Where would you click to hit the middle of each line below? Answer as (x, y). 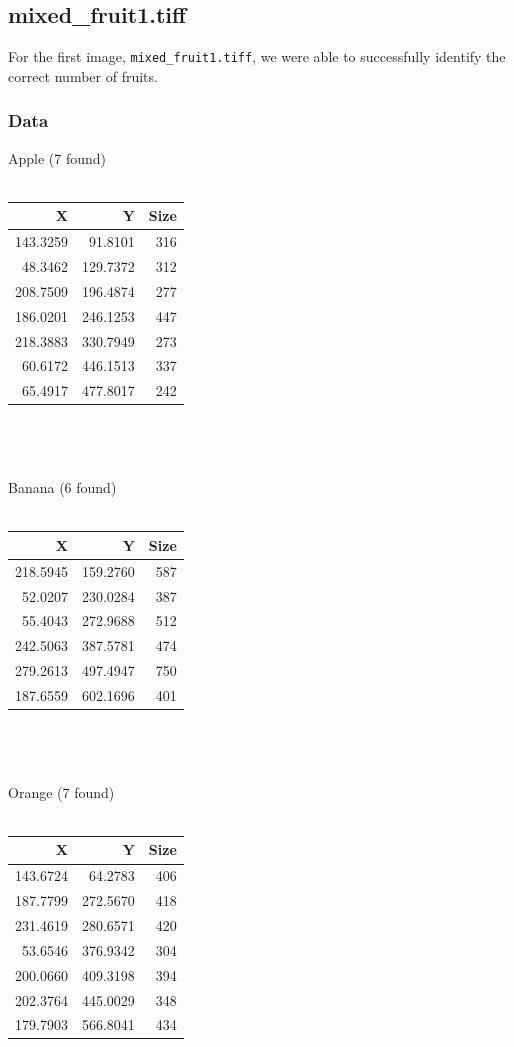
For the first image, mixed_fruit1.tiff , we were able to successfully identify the (257, 56)
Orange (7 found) (61, 791)
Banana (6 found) (62, 487)
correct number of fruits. (83, 75)
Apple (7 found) (57, 157)
